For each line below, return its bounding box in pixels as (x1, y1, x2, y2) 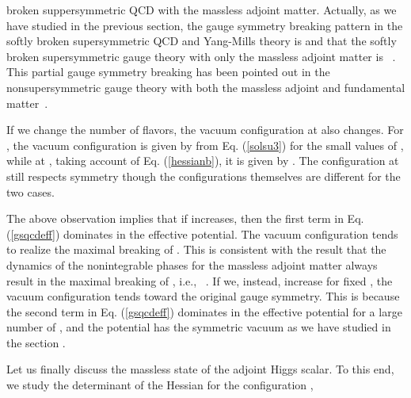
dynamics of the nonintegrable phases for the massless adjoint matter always (6, 256, 378, 273)
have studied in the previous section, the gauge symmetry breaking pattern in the (6, 17, 403, 33)
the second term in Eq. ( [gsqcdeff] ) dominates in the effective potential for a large (6, 303, 402, 320)
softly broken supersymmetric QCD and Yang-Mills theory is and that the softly (6, 33, 397, 49)
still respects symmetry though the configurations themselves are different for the (6, 167, 401, 184)
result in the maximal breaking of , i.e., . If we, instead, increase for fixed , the (6, 272, 393, 289)
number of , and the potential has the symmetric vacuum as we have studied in (6, 319, 391, 335)
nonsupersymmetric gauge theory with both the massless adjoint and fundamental (6, 78, 405, 95)
